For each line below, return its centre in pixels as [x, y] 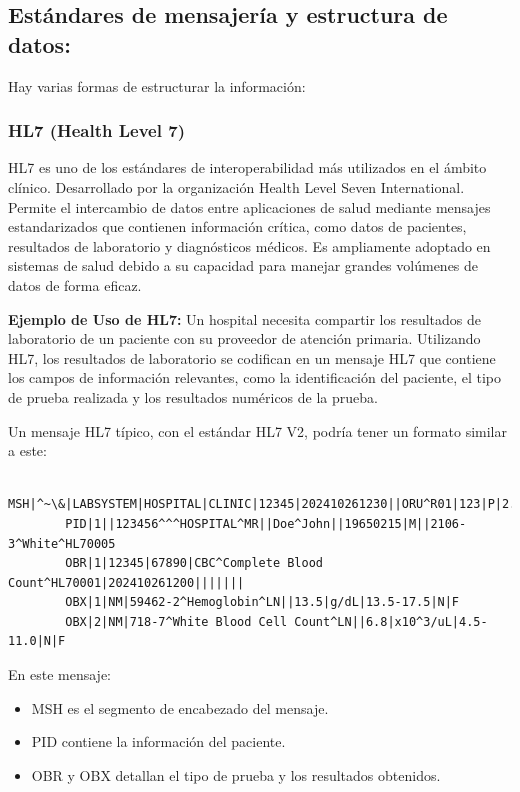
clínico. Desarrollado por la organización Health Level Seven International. [236, 187]
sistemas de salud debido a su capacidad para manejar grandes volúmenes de [243, 265]
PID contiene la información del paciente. [158, 741]
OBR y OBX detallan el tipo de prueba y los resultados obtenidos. [236, 774]
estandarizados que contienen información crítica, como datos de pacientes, [237, 226]
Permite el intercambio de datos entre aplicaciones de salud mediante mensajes [249, 206]
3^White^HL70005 [62, 543]
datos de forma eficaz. [75, 284]
